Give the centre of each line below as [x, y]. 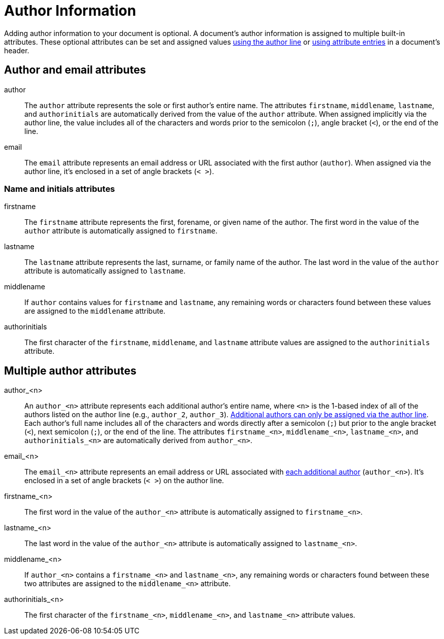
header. [17, 50]
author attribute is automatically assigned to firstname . [121, 231]
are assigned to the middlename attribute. [95, 311]
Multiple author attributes [70, 371]
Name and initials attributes [60, 189]
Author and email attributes [75, 70]
